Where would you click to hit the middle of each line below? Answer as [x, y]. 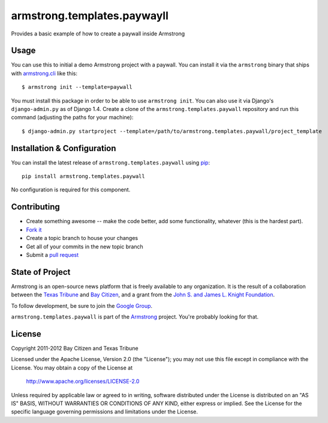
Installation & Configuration [64, 148]
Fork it [34, 229]
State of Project [41, 272]
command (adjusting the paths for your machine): [72, 118]
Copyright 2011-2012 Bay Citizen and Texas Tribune [75, 348]
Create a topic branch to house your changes [82, 238]
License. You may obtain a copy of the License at [72, 367]
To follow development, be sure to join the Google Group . [82, 305]
